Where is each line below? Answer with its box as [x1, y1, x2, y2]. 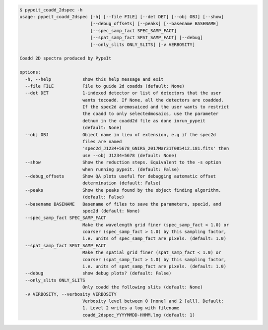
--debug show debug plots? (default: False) [25, 271, 172, 276]
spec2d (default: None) [82, 208, 140, 214]
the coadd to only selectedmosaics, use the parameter [82, 111, 219, 116]
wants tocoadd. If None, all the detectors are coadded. [82, 97, 224, 103]
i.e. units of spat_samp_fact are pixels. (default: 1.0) [82, 264, 227, 270]
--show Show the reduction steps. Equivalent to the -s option [25, 160, 221, 165]
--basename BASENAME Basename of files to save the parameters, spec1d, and [25, 201, 221, 207]
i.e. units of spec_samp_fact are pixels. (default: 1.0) [82, 236, 227, 241]
